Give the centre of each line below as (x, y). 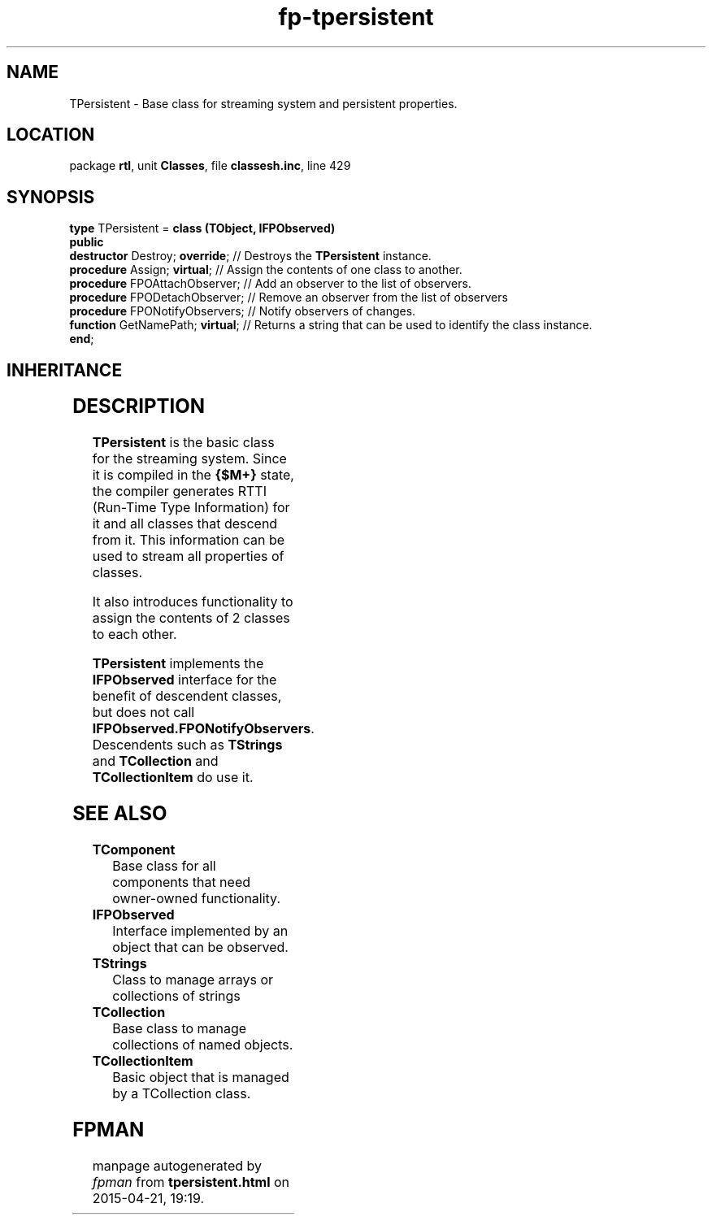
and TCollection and (155, 761)
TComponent (134, 849)
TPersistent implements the (178, 664)
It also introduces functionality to (193, 602)
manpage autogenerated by (177, 1165)
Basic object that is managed (201, 1077)
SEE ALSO (120, 813)
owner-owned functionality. (197, 898)
